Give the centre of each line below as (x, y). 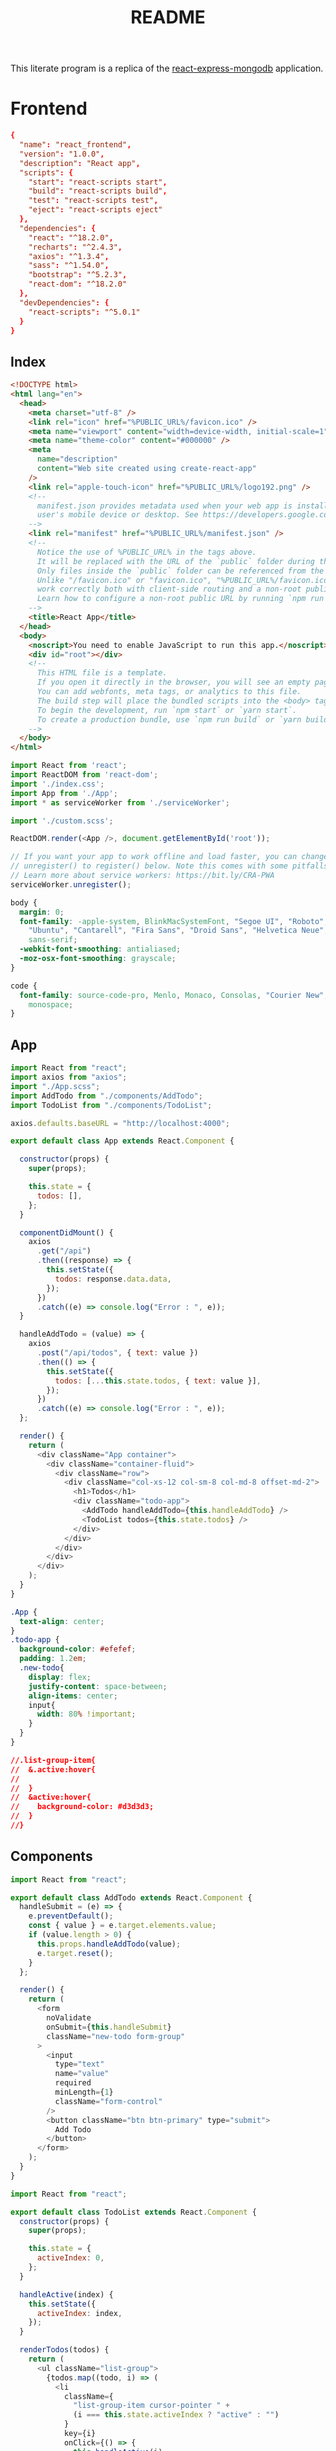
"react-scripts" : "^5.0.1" (84, 312)
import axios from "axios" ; (69, 1077)
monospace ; (51, 1004)
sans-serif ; (53, 940)
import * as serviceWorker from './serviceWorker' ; (120, 802)
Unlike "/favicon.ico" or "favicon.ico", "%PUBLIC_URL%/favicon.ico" (184, 580)
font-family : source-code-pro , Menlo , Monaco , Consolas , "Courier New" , (174, 995)
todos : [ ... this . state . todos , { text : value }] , (158, 1381)
